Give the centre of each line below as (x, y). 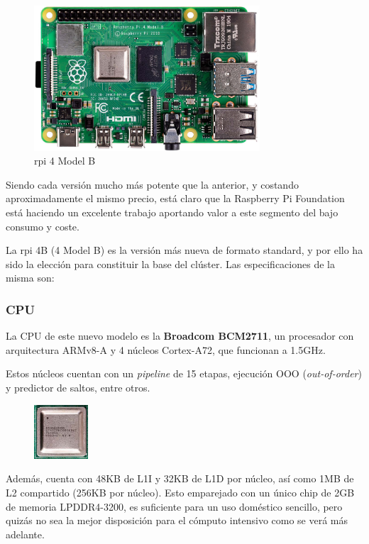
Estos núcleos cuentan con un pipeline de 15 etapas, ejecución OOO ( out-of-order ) (184, 373)
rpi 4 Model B (65, 161)
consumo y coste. (43, 226)
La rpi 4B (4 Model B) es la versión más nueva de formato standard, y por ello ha (184, 250)
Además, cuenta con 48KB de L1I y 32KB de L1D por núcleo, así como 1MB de (180, 478)
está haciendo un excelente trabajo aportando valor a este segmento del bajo (172, 212)
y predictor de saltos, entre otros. (78, 387)
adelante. (25, 534)
